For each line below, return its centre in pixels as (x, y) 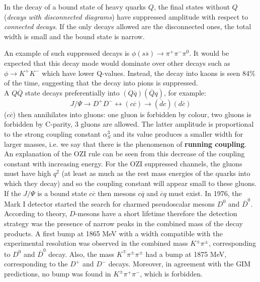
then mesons (117, 193)
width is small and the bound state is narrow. (74, 36)
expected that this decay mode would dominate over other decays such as (117, 63)
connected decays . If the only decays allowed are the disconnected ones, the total (128, 26)
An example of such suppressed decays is (67, 53)
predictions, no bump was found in (58, 273)
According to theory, (36, 213)
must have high (28, 173)
